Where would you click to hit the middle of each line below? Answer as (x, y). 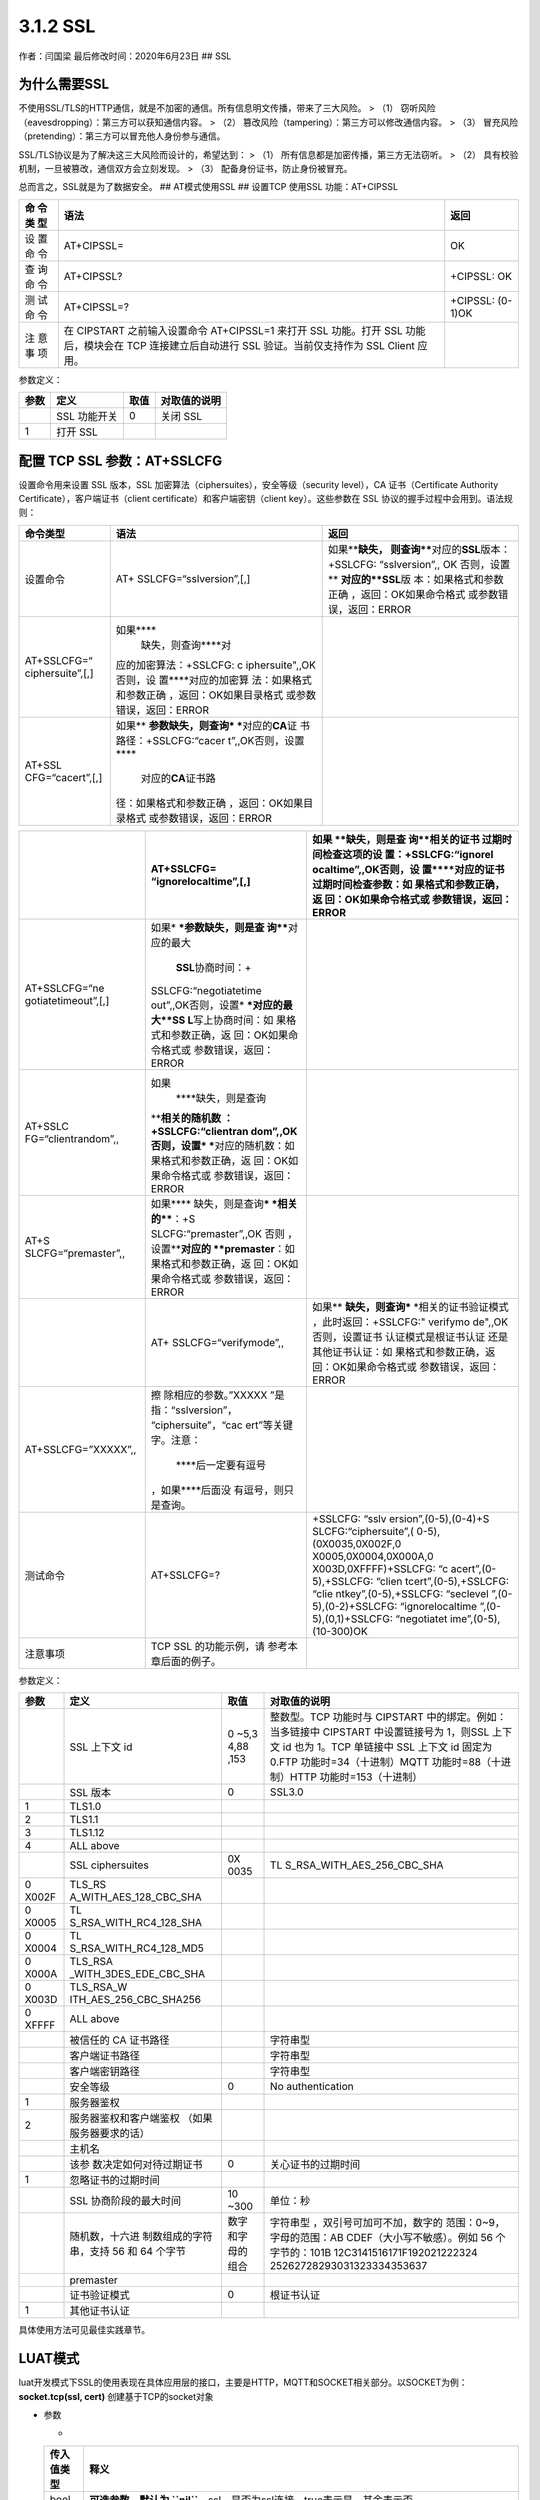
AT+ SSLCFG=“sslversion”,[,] (183, 578)
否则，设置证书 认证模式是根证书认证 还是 (410, 1337)
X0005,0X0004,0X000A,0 (372, 1556)
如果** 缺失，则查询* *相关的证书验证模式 (410, 1307)
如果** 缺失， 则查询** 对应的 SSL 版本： (419, 549)
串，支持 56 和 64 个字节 (128, 2252)
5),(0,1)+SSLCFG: (352, 1618)
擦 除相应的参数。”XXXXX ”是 (217, 1395)
